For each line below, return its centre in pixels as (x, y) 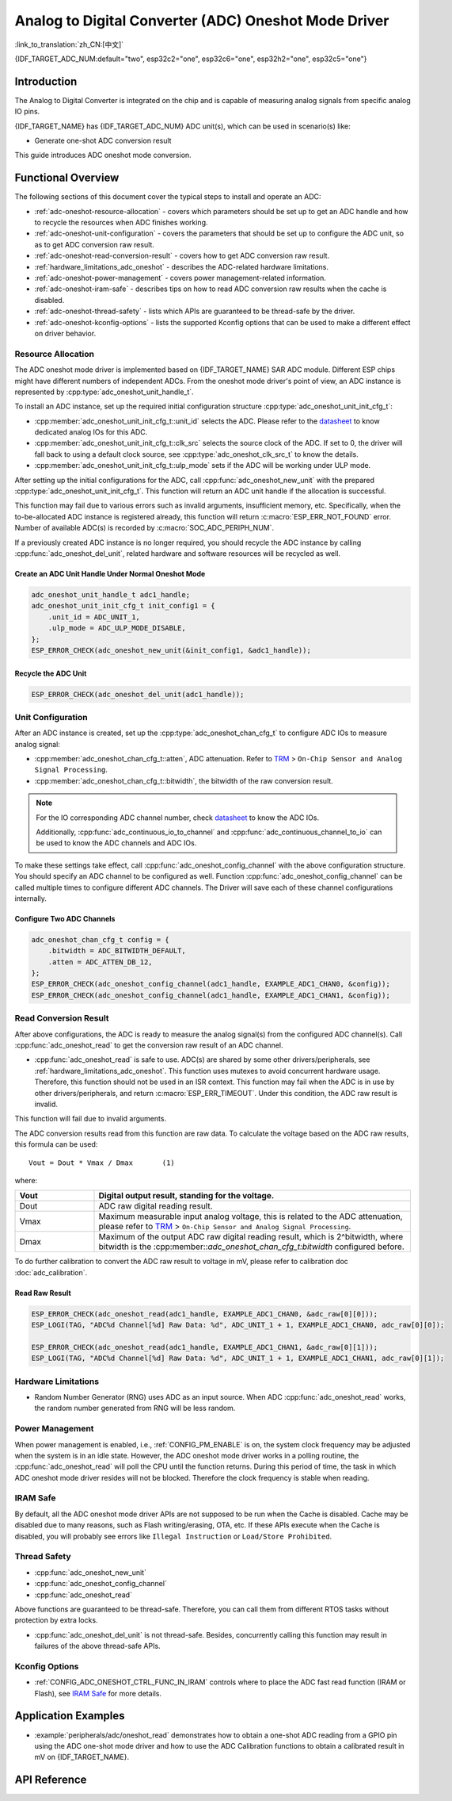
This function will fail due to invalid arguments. (90, 1119)
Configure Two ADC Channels (65, 918)
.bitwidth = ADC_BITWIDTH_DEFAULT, (117, 951)
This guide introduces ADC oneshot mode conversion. (103, 155)
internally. (31, 898)
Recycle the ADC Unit (51, 673)
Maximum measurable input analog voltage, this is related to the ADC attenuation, (251, 1217)
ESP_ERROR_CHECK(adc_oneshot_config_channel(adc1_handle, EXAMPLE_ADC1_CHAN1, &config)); (211, 995)
